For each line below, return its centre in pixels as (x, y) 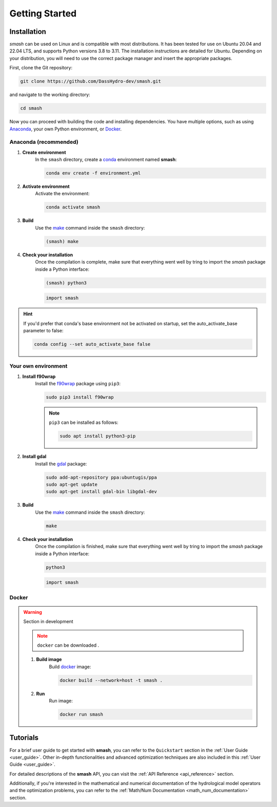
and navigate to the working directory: (50, 95)
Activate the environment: (62, 194)
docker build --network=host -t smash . (111, 680)
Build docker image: (70, 667)
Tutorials (24, 738)
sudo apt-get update (72, 485)
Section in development (48, 622)
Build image (49, 660)
